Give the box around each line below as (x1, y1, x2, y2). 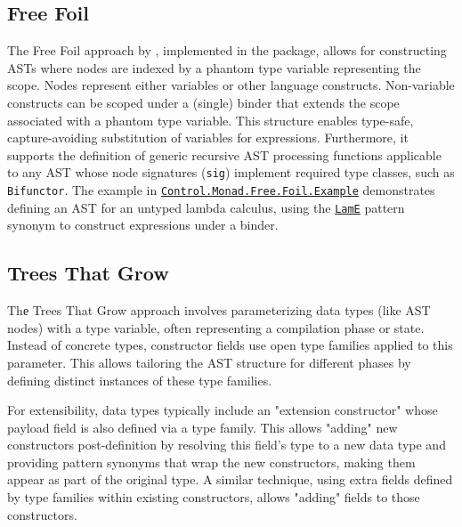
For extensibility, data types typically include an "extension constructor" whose (7, 401, 438, 419)
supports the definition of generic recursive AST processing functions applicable (7, 145, 442, 164)
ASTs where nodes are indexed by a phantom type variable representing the (7, 58, 421, 77)
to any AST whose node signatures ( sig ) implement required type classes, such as (7, 163, 455, 182)
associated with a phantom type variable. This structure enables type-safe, (7, 110, 414, 129)
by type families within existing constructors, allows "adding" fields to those (7, 488, 420, 507)
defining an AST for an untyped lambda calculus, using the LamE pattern (7, 198, 405, 216)
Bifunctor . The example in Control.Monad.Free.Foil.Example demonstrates (7, 181, 435, 199)
